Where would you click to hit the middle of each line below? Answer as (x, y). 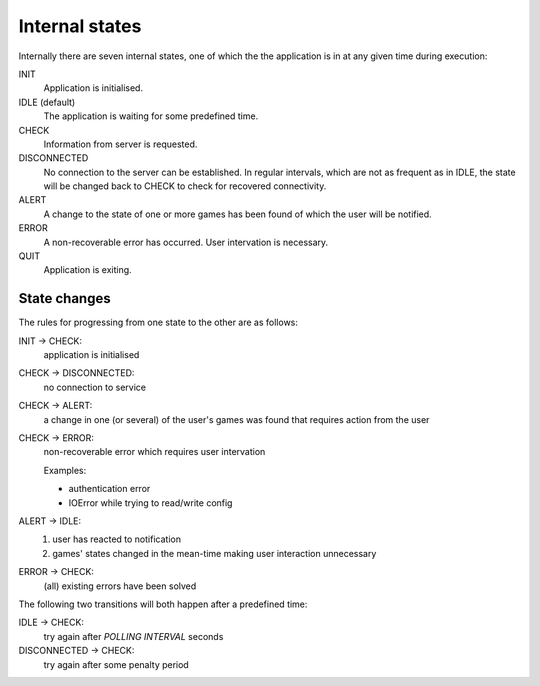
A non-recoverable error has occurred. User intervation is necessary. (186, 242)
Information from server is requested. (120, 144)
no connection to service (95, 387)
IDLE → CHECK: (51, 622)
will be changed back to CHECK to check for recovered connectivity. (185, 186)
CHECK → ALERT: (55, 406)
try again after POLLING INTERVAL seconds (133, 636)
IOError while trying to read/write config (150, 502)
